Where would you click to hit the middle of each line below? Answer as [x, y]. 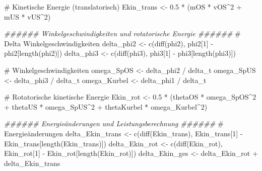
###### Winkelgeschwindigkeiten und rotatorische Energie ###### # [122, 33]
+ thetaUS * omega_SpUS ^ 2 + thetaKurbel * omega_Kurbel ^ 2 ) [106, 106]
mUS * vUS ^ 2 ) [27, 16]
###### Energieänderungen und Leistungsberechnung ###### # [114, 123]
